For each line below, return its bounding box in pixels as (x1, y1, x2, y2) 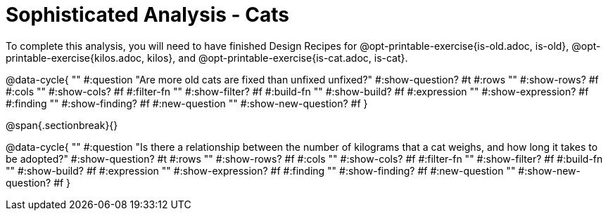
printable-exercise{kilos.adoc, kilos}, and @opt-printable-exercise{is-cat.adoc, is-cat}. (6, 51, 408, 64)
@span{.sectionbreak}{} (6, 119, 118, 131)
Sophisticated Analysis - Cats (6, 3, 289, 27)
